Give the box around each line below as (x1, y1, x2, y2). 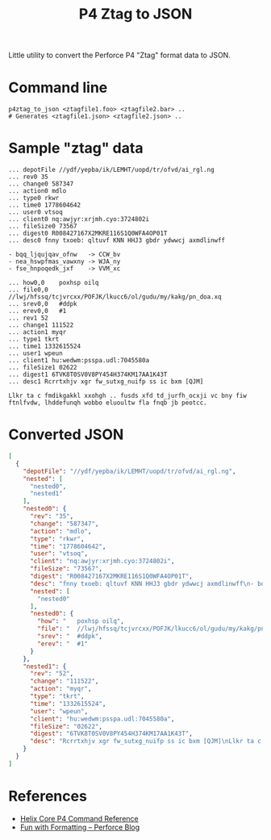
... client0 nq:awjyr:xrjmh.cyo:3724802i (8, 215, 150, 224)
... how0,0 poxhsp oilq (8, 279, 99, 287)
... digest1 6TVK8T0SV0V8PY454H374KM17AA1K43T (8, 370, 168, 379)
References (8, 787, 87, 805)
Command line (8, 78, 108, 97)
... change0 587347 (8, 180, 74, 188)
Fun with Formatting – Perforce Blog (19, 822, 140, 832)
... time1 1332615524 (8, 342, 81, 351)
